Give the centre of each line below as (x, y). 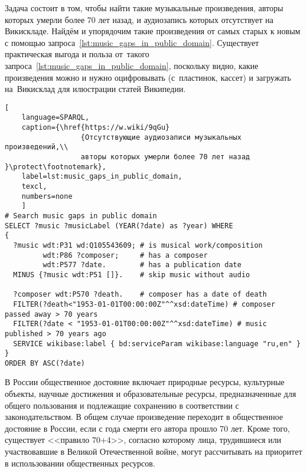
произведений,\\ (37, 147)
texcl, (34, 186)
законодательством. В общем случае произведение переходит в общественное (144, 417)
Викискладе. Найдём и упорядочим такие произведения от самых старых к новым (153, 31)
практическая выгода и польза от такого (77, 54)
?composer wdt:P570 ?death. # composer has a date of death (140, 295)
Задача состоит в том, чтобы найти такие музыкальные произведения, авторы (144, 8)
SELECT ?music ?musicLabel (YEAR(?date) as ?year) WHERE (119, 226)
